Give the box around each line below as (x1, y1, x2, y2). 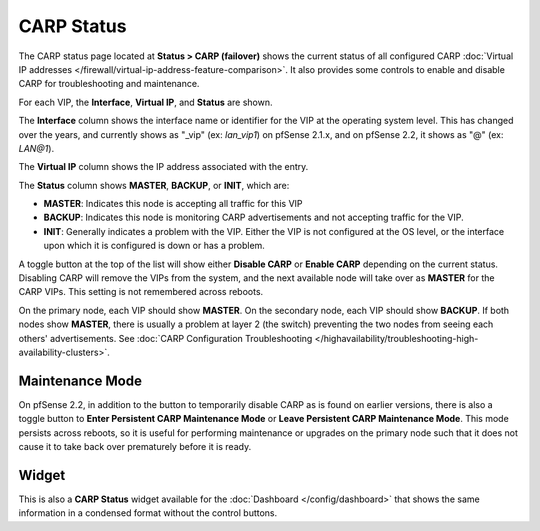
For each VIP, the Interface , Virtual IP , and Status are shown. (18, 96, 274, 108)
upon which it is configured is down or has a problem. (43, 240, 265, 252)
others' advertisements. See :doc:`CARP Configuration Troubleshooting (18, 332, 313, 344)
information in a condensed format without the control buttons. (18, 507, 278, 519)
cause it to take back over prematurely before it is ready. (18, 441, 252, 453)
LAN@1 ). (18, 142, 55, 154)
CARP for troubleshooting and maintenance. (18, 78, 200, 90)
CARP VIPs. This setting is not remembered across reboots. (18, 286, 264, 298)
